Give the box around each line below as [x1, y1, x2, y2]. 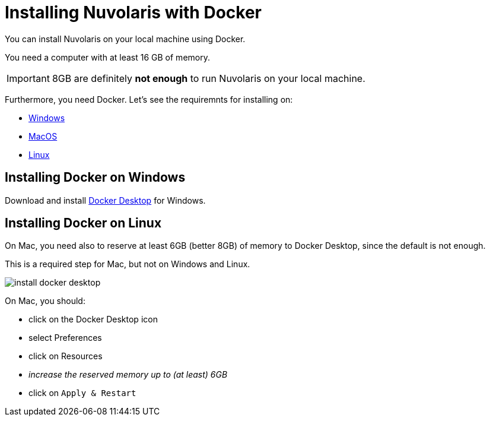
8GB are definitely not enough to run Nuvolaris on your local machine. [52, 72, 365, 84]
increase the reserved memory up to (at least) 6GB [28, 369, 228, 380]
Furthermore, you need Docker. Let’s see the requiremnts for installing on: [5, 94, 293, 105]
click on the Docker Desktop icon [28, 314, 158, 325]
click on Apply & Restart [28, 388, 136, 398]
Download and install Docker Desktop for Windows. [5, 195, 206, 205]
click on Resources [28, 351, 103, 362]
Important [7, 72, 50, 84]
